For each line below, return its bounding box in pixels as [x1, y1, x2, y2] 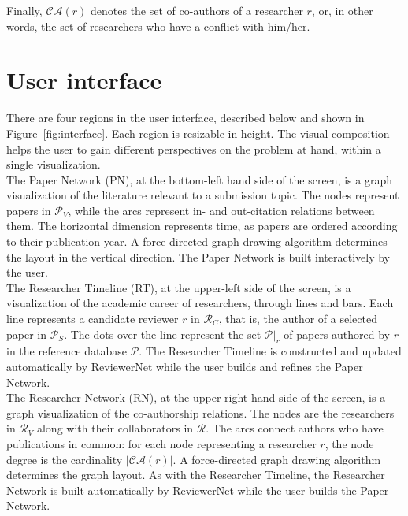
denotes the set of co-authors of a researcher [91, 2, 303, 18]
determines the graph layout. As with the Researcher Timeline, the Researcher [6, 466, 385, 483]
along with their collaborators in [36, 420, 194, 436]
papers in [6, 202, 51, 218]
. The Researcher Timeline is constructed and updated [139, 343, 402, 359]
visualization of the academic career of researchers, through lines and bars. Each [6, 295, 394, 311]
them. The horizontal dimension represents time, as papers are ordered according [6, 217, 398, 234]
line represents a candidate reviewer [6, 310, 179, 327]
